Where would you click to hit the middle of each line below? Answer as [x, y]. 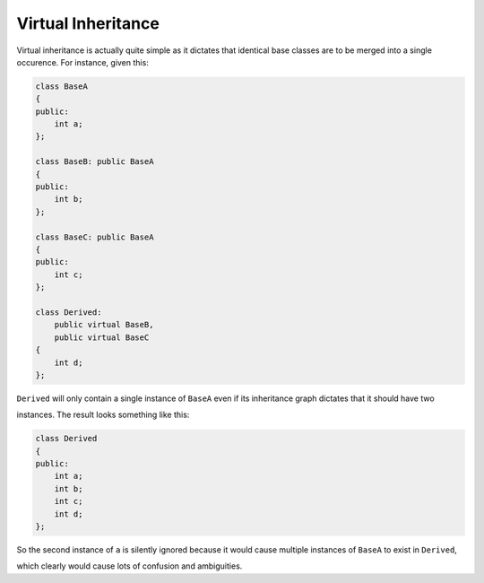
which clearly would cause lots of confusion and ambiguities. [130, 566]
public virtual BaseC [102, 337]
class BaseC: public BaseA [95, 237]
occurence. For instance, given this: [83, 62]
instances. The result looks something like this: [103, 415]
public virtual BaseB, [104, 325]
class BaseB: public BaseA [95, 162]
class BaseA [62, 86]
